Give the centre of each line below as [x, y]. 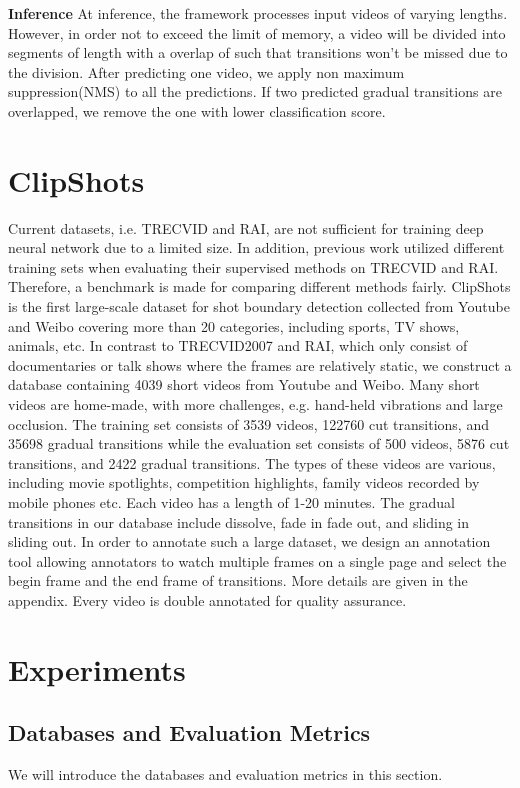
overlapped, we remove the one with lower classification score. [197, 110]
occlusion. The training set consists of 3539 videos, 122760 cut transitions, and [248, 423]
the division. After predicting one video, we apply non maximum [206, 71]
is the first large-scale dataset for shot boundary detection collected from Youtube [259, 306]
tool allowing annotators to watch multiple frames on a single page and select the [257, 560]
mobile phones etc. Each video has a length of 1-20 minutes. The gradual [231, 502]
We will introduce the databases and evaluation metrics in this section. [225, 774]
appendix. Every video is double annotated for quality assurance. [207, 599]
